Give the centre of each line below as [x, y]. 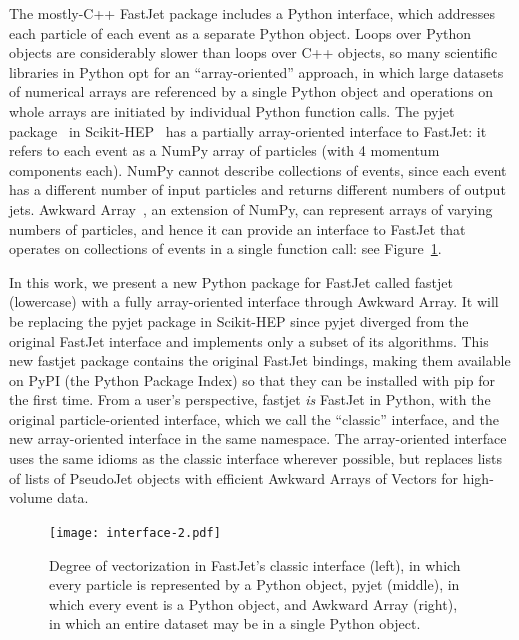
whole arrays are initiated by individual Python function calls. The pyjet [232, 110]
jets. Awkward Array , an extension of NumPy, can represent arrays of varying [251, 208]
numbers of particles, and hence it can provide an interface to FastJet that [237, 228]
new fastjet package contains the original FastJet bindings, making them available [260, 360]
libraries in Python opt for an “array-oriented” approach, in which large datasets [256, 71]
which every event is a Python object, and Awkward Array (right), [253, 603]
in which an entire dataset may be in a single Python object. [235, 623]
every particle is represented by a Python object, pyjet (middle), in [254, 584]
